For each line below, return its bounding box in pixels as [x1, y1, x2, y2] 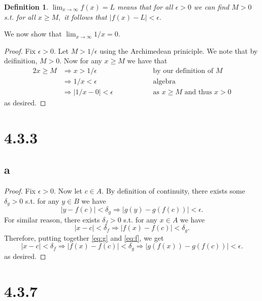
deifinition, [4, 55, 38, 66]
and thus [184, 89, 212, 96]
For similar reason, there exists [4, 214, 100, 224]
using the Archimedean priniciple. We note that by [100, 45, 258, 56]
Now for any [63, 55, 102, 66]
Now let [58, 185, 82, 196]
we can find [193, 2, 230, 12]
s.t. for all [4, 11, 36, 22]
